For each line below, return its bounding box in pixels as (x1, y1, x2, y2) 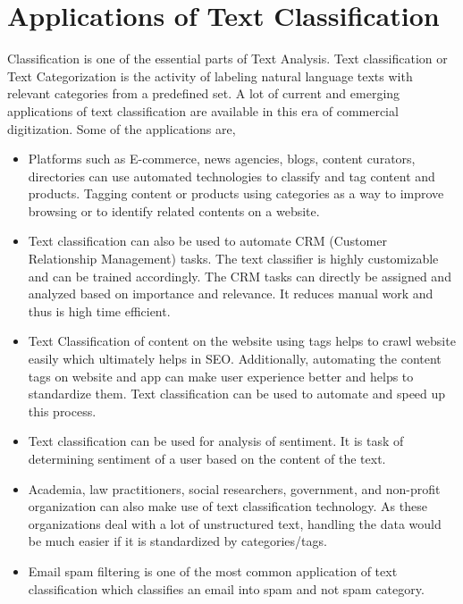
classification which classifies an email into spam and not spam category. (28, 579, 425, 598)
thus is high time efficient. (28, 301, 171, 320)
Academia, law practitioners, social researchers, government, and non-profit (28, 479, 441, 498)
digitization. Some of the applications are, (7, 119, 236, 138)
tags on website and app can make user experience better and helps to (28, 366, 414, 385)
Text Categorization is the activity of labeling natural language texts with (7, 66, 413, 85)
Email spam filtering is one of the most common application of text (28, 561, 398, 580)
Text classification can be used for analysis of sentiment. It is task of (28, 432, 404, 450)
